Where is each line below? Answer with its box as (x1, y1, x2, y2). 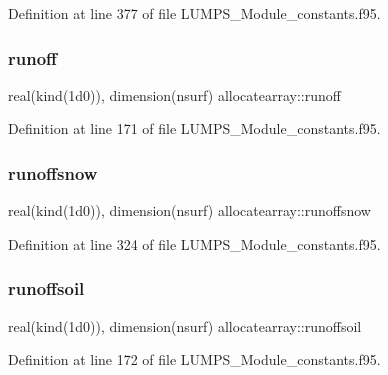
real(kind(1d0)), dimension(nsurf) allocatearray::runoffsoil (8, 315, 362, 336)
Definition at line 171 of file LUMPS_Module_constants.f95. (8, 118, 381, 139)
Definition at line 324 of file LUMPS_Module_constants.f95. (8, 233, 381, 254)
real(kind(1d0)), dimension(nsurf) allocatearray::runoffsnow (8, 200, 371, 221)
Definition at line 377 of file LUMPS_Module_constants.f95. (8, 3, 381, 23)
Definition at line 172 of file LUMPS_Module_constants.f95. (8, 349, 381, 370)
